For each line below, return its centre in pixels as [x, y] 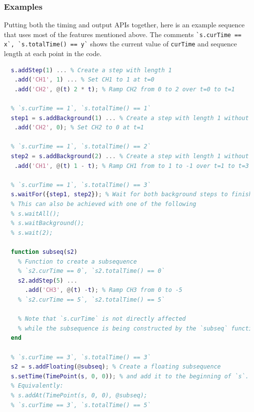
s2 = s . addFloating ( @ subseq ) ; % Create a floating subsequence [116, 367]
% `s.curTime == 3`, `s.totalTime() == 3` [81, 357]
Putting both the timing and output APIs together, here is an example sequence [124, 25]
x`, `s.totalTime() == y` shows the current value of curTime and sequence [120, 44]
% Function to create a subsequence [77, 261]
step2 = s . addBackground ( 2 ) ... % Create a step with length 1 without [130, 156]
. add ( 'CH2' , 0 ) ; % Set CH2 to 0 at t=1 [79, 128]
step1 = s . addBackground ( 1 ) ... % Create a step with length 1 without [130, 118]
